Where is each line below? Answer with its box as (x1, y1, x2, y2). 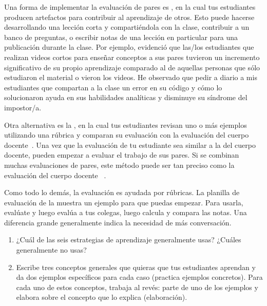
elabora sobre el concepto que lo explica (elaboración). (16, 292, 187, 302)
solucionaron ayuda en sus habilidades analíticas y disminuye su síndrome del (4, 92, 247, 103)
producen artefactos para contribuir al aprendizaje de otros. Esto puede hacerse (4, 11, 255, 22)
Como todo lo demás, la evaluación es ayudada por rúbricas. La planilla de (4, 187, 240, 198)
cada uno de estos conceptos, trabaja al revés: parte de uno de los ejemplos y (16, 281, 258, 292)
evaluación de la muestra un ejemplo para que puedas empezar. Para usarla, (4, 197, 243, 207)
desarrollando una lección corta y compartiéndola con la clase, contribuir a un (4, 22, 250, 32)
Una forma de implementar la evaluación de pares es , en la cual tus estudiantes (4, 2, 256, 12)
